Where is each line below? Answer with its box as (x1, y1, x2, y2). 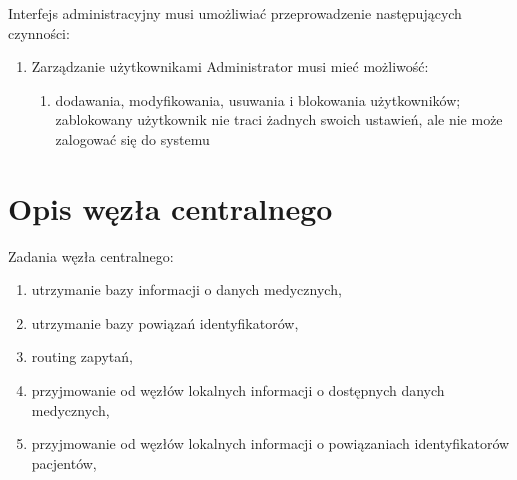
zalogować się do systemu (55, 128, 210, 149)
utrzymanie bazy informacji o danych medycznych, (31, 279, 342, 300)
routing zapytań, (31, 346, 133, 367)
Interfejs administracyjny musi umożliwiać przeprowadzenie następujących (8, 3, 462, 23)
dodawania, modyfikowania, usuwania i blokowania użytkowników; (55, 89, 461, 110)
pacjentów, (31, 452, 97, 473)
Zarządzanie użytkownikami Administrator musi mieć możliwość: (31, 56, 429, 77)
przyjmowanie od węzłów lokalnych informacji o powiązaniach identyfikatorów (31, 433, 510, 454)
